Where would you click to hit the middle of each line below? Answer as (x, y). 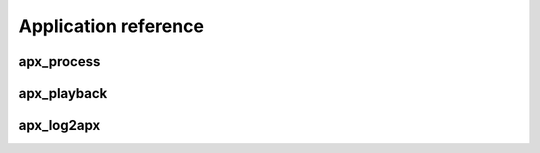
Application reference (111, 26)
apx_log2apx (59, 125)
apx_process (59, 61)
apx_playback (63, 93)
